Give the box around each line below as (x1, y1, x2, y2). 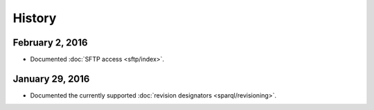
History (12, 10, 57, 26)
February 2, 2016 (12, 37, 88, 48)
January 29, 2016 (12, 73, 90, 84)
